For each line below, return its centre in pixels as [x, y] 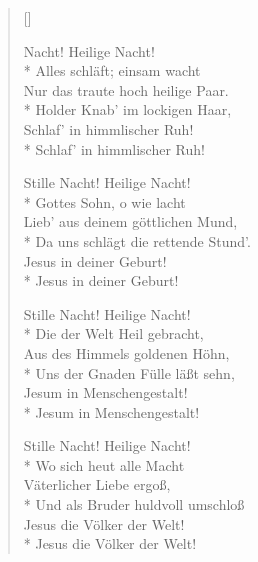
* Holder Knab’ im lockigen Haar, [127, 109]
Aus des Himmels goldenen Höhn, [126, 352]
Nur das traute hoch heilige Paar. [126, 89]
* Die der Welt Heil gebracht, [113, 333]
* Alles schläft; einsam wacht [112, 70]
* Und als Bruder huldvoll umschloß [134, 504]
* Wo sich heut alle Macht [104, 464]
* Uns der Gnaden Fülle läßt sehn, [129, 372]
